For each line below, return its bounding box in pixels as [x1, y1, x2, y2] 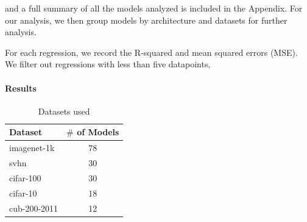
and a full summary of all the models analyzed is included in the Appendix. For [5, 2, 303, 14]
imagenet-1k [9, 141, 55, 154]
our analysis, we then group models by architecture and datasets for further [5, 13, 288, 26]
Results [5, 81, 37, 94]
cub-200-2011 [9, 201, 58, 214]
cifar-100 [9, 171, 41, 184]
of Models [77, 126, 119, 138]
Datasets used [38, 104, 90, 117]
